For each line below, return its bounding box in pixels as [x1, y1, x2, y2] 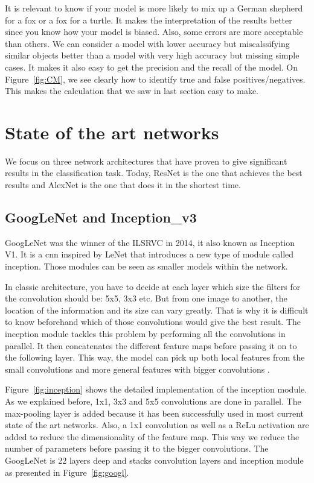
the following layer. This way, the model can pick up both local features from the [5, 351, 305, 364]
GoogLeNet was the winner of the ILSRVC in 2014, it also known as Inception [5, 236, 295, 248]
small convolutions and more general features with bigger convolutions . [5, 362, 270, 375]
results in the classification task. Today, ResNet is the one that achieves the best [5, 166, 303, 179]
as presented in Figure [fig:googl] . [5, 466, 129, 478]
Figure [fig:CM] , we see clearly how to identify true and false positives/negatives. [5, 72, 306, 85]
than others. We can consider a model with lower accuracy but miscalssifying [5, 37, 290, 49]
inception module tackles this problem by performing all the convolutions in [5, 327, 286, 340]
